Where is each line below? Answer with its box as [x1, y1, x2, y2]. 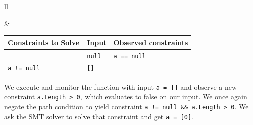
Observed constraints [113, 37, 188, 47]
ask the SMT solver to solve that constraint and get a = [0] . [4, 111, 194, 121]
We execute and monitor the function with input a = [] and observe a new [4, 81, 237, 92]
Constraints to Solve [8, 37, 80, 47]
